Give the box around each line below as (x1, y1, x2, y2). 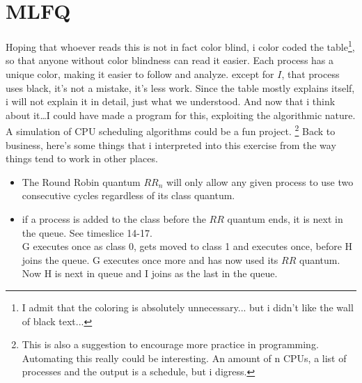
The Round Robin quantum (22, 174, 141, 189)
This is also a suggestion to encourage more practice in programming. (22, 337, 319, 352)
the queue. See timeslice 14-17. (22, 225, 152, 240)
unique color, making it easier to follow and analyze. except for (6, 66, 274, 81)
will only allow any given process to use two (166, 174, 354, 189)
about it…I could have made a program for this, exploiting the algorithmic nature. (6, 107, 356, 122)
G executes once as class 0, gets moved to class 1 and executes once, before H (22, 239, 353, 253)
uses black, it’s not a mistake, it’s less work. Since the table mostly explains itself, (6, 80, 355, 95)
